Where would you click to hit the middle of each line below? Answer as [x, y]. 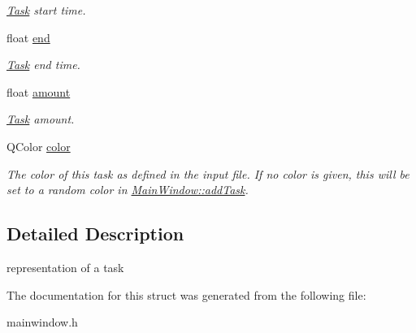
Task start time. [46, 10]
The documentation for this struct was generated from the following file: [186, 294]
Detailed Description [95, 234]
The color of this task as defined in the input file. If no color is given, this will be [208, 173]
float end [28, 37]
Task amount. [41, 119]
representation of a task [65, 267]
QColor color [39, 146]
